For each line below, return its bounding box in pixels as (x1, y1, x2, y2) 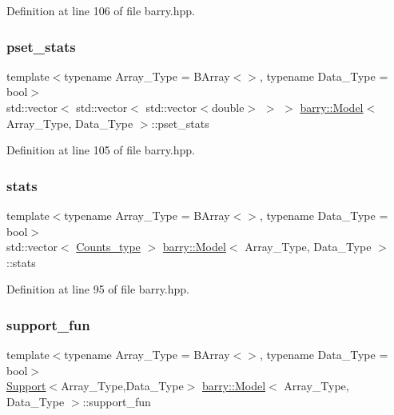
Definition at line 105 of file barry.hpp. (6, 142, 195, 158)
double (212, 99, 245, 115)
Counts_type (76, 238, 141, 255)
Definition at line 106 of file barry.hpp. (6, 2, 195, 18)
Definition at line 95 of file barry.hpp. (6, 281, 189, 297)
